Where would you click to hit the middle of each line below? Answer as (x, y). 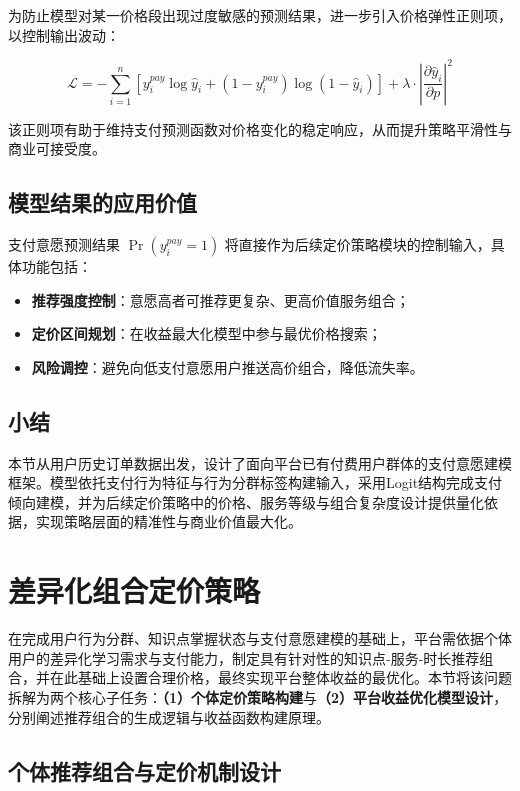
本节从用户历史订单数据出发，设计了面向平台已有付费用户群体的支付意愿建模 (260, 462)
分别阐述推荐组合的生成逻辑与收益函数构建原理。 (169, 716)
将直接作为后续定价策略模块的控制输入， (357, 244)
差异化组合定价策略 (134, 590)
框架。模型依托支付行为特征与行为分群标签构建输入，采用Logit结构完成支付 (255, 482)
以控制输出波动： (64, 34)
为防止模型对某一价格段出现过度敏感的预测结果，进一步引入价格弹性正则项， (260, 15)
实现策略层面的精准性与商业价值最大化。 (168, 521)
